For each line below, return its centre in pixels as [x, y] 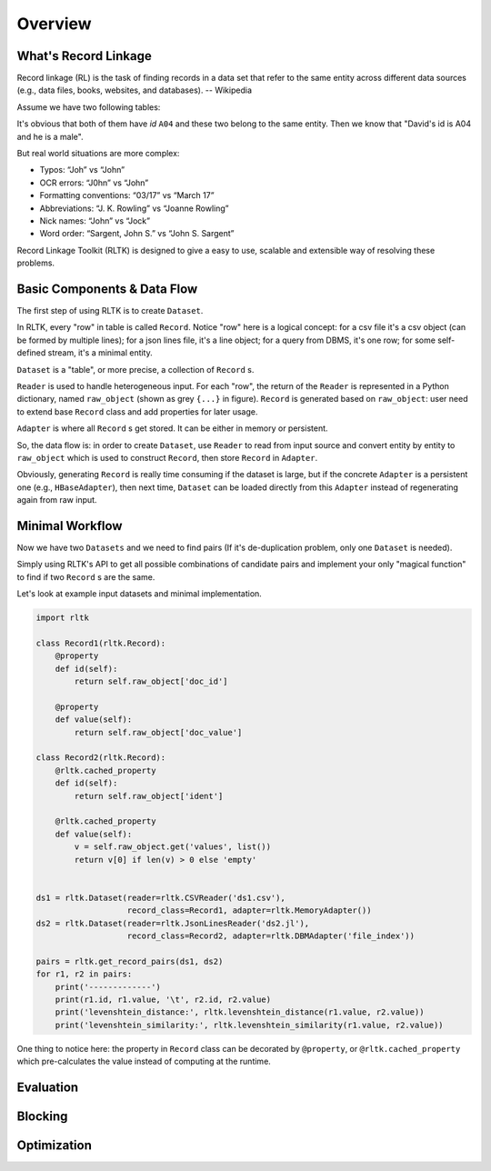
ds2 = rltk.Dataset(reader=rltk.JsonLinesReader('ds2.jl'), [173, 923]
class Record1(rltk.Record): [101, 643]
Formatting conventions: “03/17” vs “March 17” [127, 195]
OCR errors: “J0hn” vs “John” [94, 183]
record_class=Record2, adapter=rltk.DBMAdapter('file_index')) [271, 936]
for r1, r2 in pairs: [84, 974]
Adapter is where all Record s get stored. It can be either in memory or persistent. [172, 428]
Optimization [55, 1145]
